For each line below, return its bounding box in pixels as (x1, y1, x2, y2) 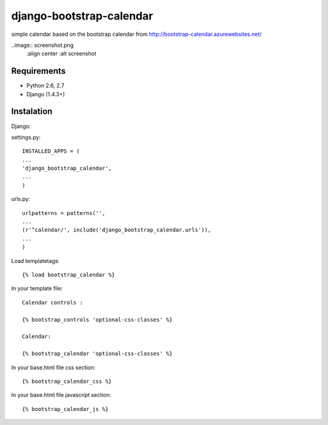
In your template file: (11, 285, 63, 292)
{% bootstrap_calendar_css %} (22, 378, 112, 385)
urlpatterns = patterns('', (22, 209, 106, 216)
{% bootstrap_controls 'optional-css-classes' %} (22, 316, 173, 323)
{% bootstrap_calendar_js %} (22, 406, 109, 412)
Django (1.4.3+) (26, 90, 65, 97)
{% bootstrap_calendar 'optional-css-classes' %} (22, 350, 173, 357)
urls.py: (11, 195, 30, 203)
